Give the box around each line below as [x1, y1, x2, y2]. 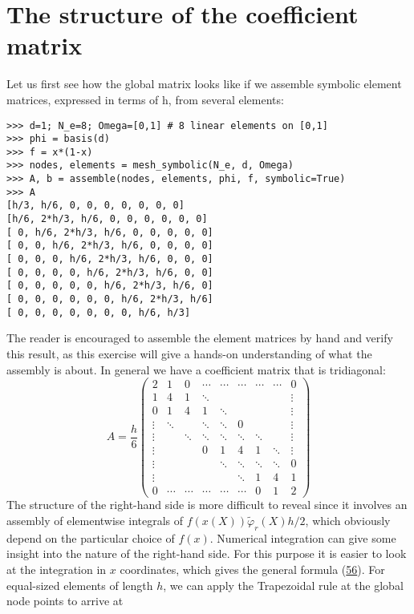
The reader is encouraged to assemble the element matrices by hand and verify [6, 329, 393, 346]
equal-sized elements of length [6, 576, 153, 593]
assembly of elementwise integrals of [6, 512, 184, 529]
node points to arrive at [6, 592, 124, 609]
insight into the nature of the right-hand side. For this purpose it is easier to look [6, 545, 407, 562]
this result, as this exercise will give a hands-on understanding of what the [6, 345, 372, 362]
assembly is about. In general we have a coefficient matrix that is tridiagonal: [6, 361, 386, 378]
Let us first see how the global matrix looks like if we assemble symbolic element [6, 75, 402, 92]
